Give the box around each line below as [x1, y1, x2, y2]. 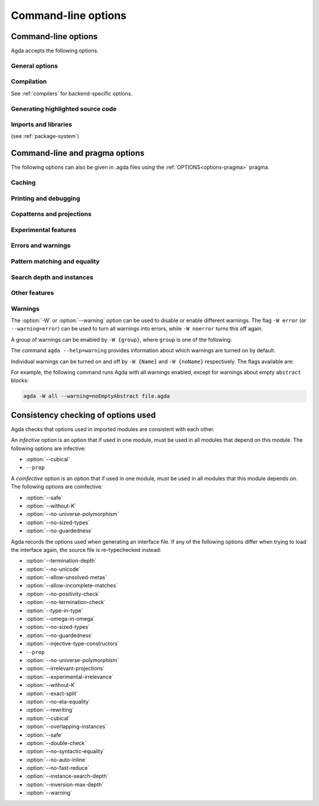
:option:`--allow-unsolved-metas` [25, 574, 108, 581]
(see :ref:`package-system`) [11, 133, 80, 140]
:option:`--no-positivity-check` [25, 590, 100, 598]
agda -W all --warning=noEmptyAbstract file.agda [23, 393, 170, 400]
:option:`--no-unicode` [25, 566, 81, 573]
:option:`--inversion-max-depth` [25, 781, 104, 788]
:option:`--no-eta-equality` [25, 698, 91, 705]
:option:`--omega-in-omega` [25, 615, 95, 622]
